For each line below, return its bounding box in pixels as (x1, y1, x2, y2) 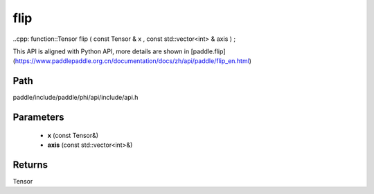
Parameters (12, 112, 64, 123)
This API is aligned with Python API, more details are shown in (12, 47, 190, 55)
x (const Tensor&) (47, 131, 99, 139)
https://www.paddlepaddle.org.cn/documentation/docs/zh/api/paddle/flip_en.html (15, 57, 249, 65)
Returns (12, 159, 48, 170)
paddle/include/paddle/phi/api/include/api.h (12, 94, 139, 102)
